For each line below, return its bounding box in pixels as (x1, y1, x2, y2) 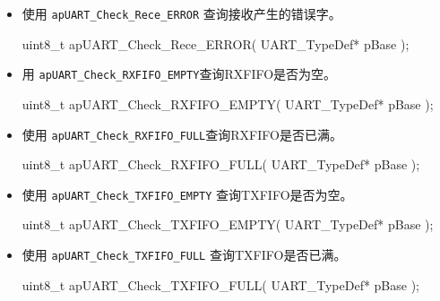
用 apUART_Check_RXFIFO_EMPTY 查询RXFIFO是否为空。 (22, 64, 337, 83)
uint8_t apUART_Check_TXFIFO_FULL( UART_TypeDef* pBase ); (22, 275, 420, 294)
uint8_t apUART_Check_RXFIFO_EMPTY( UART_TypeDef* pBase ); (22, 94, 434, 113)
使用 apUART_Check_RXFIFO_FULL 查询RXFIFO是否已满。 (22, 125, 342, 143)
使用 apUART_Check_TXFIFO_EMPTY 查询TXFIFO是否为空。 (22, 185, 353, 203)
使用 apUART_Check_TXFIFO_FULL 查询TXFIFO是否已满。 (22, 245, 347, 263)
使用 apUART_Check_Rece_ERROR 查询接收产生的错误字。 (22, 4, 341, 22)
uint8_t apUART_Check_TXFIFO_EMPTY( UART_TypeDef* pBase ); (22, 215, 434, 234)
